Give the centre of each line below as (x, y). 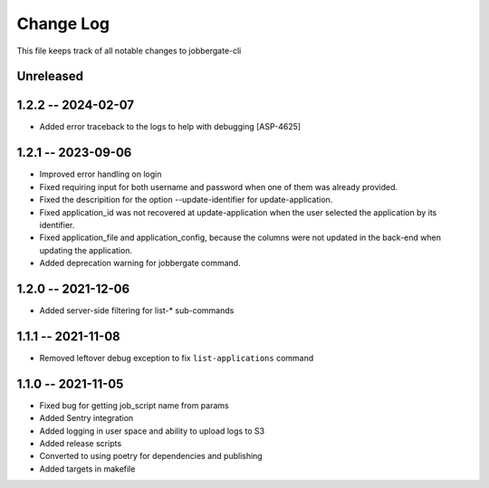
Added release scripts (81, 443)
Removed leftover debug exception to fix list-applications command (177, 358)
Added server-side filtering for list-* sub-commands (137, 311)
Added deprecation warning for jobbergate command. (140, 263)
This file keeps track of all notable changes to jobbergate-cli (129, 51)
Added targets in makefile (87, 469)
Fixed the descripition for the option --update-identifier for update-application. (186, 200)
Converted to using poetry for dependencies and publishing (151, 456)
